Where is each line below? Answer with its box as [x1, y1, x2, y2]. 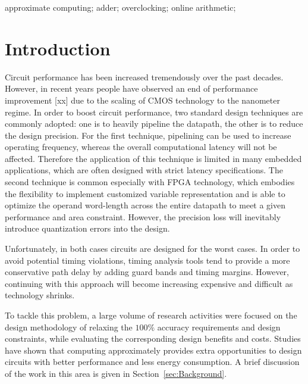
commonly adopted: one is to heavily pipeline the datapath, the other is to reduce [5, 117, 303, 130]
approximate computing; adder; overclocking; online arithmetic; [5, 1, 236, 13]
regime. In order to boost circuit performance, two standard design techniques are [5, 105, 303, 118]
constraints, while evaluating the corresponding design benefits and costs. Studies [5, 332, 301, 345]
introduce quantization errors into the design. [5, 222, 170, 235]
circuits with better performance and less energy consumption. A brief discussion [5, 355, 300, 368]
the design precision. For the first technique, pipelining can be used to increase [5, 129, 291, 141]
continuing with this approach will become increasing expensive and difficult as [5, 277, 293, 289]
